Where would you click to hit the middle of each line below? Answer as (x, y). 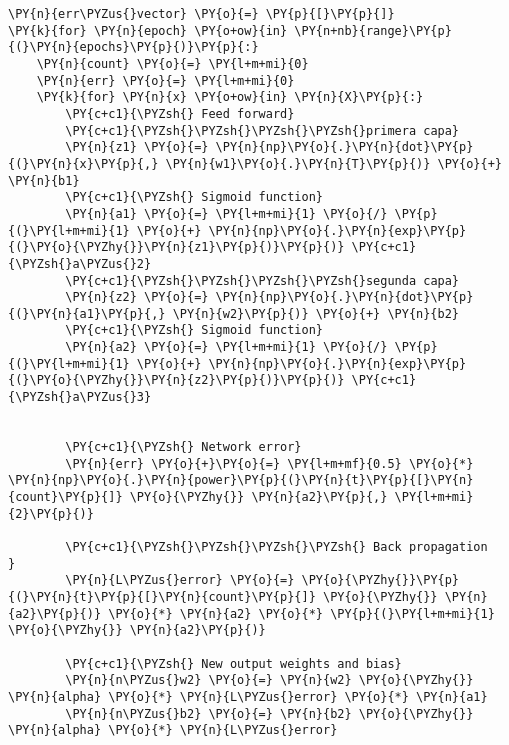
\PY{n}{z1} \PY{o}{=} (137, 147)
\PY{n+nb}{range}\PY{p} (373, 30)
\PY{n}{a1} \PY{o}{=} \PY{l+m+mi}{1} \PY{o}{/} (226, 213)
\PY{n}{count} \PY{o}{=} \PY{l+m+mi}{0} (172, 63)
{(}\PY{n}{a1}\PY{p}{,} (87, 313)
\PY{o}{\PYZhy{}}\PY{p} (380, 580)
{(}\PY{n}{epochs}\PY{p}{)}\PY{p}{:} (133, 47)
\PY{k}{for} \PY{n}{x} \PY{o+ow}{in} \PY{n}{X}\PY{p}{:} (230, 97)
